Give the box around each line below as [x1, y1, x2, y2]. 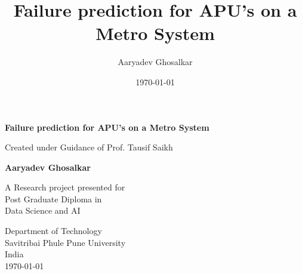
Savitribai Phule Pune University [5, 236, 126, 248]
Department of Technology [5, 224, 102, 237]
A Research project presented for [5, 181, 125, 193]
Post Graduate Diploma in [5, 192, 102, 205]
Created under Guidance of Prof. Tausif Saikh [5, 141, 173, 153]
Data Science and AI [5, 204, 81, 217]
